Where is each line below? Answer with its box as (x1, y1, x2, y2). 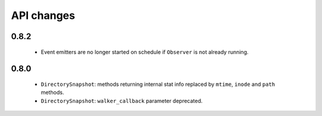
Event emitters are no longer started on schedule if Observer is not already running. (41, 48, 249, 56)
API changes (11, 9, 76, 22)
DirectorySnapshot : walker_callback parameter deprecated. (41, 97, 203, 104)
